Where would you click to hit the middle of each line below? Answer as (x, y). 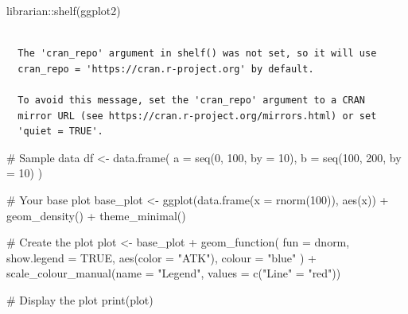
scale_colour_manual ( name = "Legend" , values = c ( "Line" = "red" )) (174, 273)
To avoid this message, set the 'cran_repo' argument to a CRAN (192, 100)
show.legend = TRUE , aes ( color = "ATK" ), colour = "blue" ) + (161, 257)
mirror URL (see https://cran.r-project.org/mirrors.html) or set (197, 116)
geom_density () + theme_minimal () (96, 215)
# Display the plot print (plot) (80, 299)
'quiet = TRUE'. (60, 132)
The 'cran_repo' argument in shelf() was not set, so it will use (197, 54)
